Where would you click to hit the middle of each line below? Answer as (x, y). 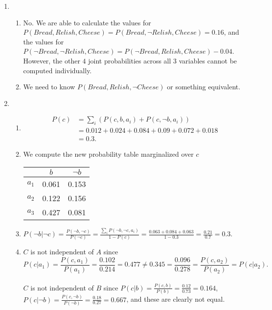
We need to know (49, 87)
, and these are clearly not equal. (176, 299)
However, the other (52, 60)
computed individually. (57, 70)
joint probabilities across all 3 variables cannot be (163, 60)
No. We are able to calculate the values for (87, 22)
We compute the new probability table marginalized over (108, 154)
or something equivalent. (204, 87)
